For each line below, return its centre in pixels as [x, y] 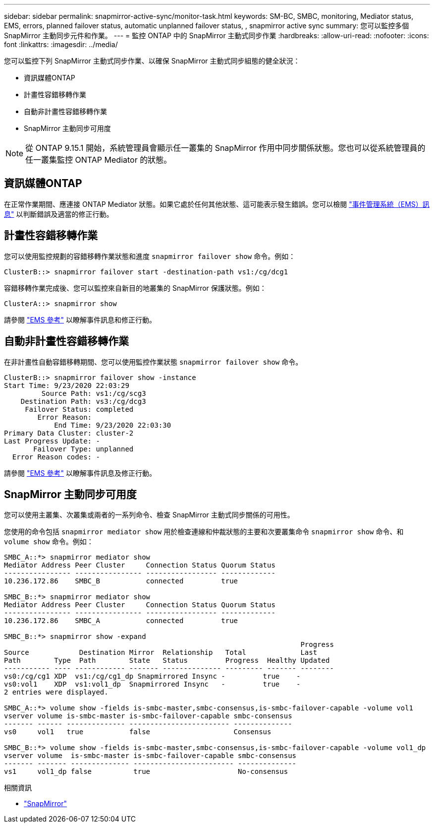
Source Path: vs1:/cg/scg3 [94, 393]
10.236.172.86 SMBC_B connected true [121, 581]
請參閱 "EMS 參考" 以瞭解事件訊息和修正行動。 [80, 319]
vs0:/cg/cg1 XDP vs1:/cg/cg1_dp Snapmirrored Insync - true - [152, 676]
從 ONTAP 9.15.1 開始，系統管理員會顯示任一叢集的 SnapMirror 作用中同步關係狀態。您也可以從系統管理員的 [225, 148]
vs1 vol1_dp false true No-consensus [146, 772]
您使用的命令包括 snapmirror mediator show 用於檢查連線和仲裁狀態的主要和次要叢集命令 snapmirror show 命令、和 [204, 532]
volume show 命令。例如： [49, 542]
